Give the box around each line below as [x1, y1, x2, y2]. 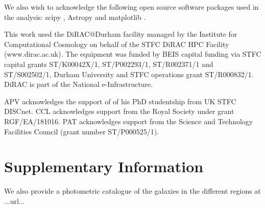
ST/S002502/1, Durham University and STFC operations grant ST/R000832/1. [4, 68, 254, 79]
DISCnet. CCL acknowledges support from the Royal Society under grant [4, 106, 234, 117]
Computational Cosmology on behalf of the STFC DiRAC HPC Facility [4, 38, 229, 49]
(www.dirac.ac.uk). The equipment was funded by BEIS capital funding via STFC [4, 49, 261, 59]
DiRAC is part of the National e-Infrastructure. [4, 79, 153, 89]
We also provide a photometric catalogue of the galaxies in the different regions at [4, 186, 261, 196]
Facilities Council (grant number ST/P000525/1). [4, 126, 159, 136]
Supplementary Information [4, 156, 204, 177]
